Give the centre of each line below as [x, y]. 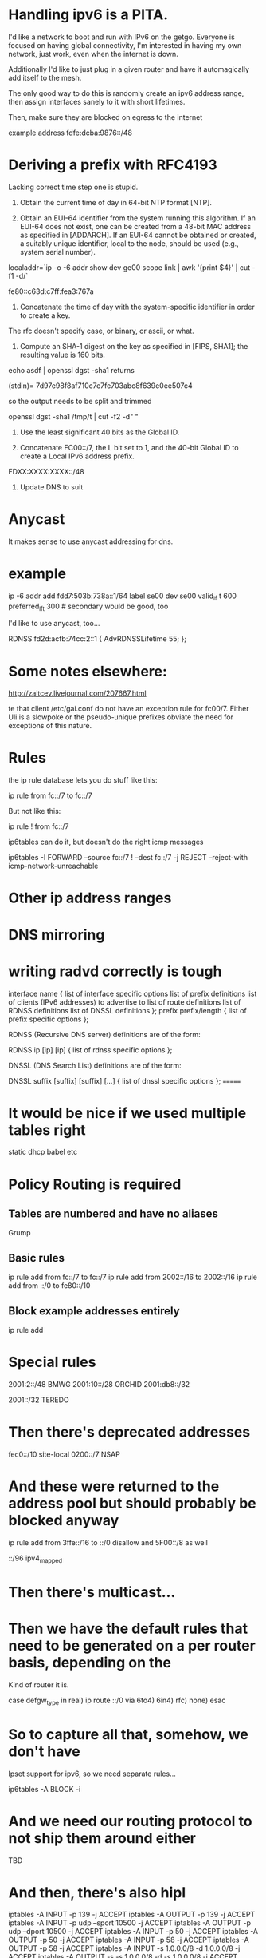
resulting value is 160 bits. [63, 355]
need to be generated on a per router [132, 1646]
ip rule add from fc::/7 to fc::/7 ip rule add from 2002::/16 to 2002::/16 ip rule [133, 1277]
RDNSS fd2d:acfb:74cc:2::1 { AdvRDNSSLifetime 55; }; [98, 639]
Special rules [52, 1362]
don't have [45, 1751]
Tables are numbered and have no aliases [113, 1214]
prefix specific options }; [49, 1019]
